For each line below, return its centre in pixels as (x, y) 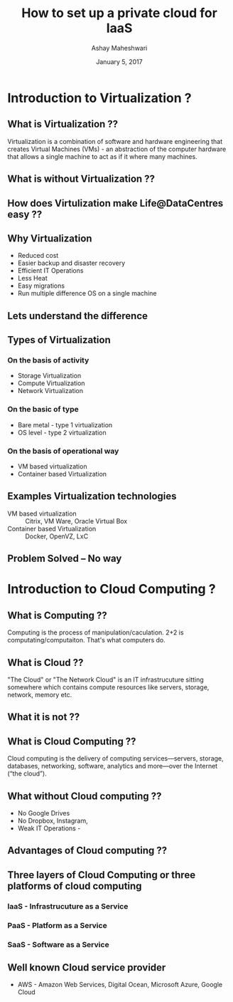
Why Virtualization (50, 238)
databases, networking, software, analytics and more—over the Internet (113, 766)
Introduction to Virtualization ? (99, 98)
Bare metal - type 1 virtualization (65, 424)
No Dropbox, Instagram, (53, 821)
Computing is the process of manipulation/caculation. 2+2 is (96, 632)
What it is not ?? (44, 717)
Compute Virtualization (51, 383)
